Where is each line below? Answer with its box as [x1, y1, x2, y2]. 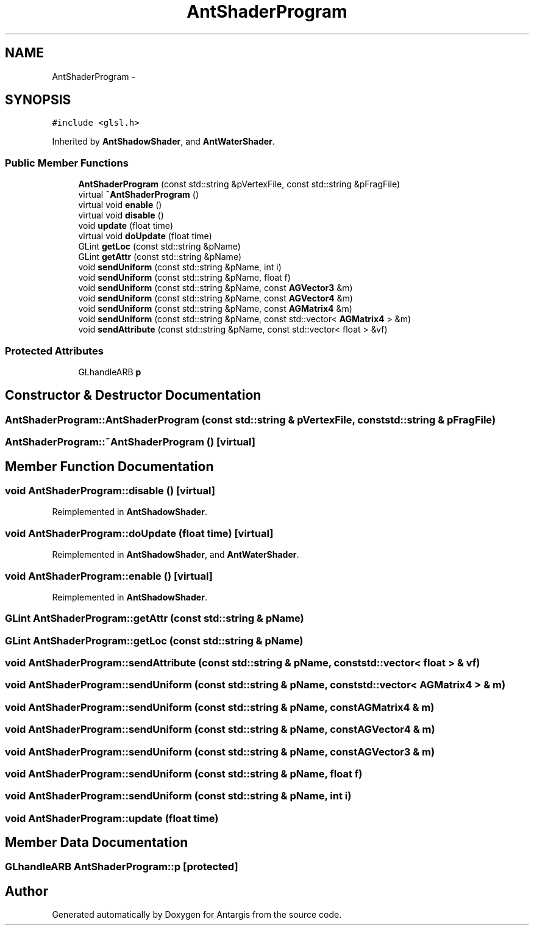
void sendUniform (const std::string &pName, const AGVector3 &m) [78, 283, 353, 294]
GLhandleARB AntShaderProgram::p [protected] [5, 860, 238, 873]
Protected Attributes [5, 344, 104, 357]
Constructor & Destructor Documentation [5, 387, 262, 403]
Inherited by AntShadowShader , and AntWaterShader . [52, 136, 275, 147]
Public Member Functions [5, 156, 129, 169]
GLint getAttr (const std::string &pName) [78, 251, 241, 262]
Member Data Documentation [5, 835, 188, 851]
